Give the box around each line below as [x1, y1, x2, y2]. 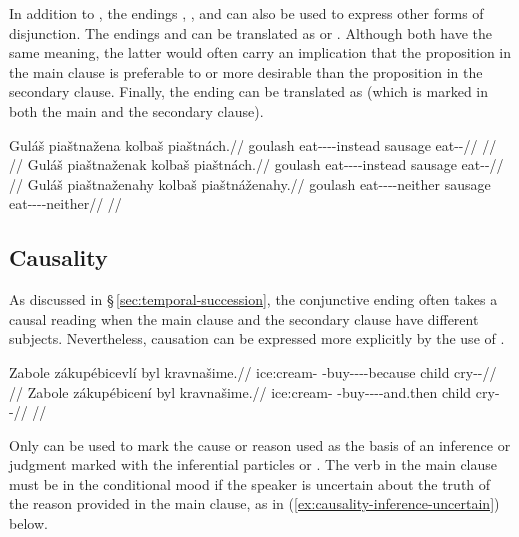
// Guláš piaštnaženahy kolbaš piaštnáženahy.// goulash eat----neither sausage [9, 173, 491, 194]
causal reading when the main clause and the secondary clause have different [9, 308, 479, 329]
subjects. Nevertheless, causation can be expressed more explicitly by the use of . [9, 328, 505, 349]
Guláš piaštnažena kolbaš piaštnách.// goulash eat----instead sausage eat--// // [9, 134, 497, 155]
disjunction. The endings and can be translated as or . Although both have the [9, 22, 493, 43]
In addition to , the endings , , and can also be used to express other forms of [9, 3, 484, 23]
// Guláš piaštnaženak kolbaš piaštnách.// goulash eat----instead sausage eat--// [9, 154, 504, 175]
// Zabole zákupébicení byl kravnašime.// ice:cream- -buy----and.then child [9, 381, 472, 402]
